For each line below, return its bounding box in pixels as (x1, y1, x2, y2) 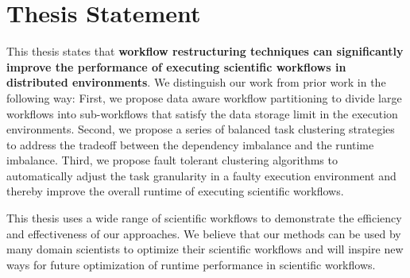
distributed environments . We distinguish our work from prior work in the (6, 74, 386, 91)
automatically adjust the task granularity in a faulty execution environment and (6, 167, 396, 183)
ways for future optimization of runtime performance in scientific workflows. (6, 256, 376, 272)
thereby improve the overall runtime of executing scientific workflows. (6, 183, 344, 199)
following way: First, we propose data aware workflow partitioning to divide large (6, 89, 402, 106)
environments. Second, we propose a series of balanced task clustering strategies (6, 121, 395, 137)
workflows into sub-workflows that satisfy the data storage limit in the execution (6, 105, 398, 122)
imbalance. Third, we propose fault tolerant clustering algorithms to (6, 152, 338, 168)
